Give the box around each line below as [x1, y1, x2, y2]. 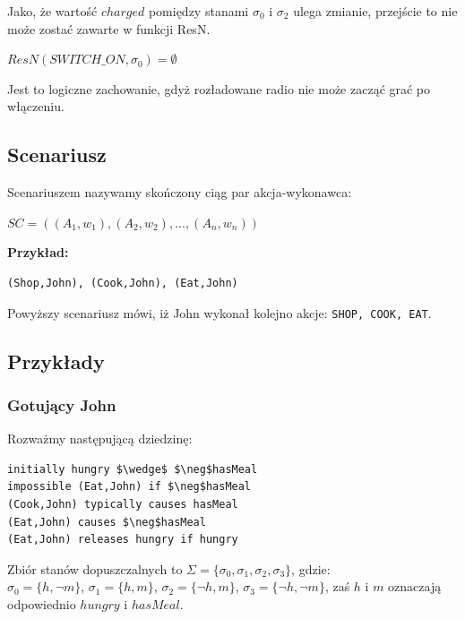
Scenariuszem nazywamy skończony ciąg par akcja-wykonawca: [7, 183, 352, 202]
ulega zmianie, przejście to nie [293, 2, 458, 20]
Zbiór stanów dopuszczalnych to [7, 559, 183, 578]
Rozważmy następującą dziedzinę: [7, 429, 193, 448]
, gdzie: [291, 559, 331, 578]
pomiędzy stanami [148, 2, 249, 20]
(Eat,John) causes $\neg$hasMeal [7, 515, 206, 529]
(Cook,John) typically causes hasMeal [7, 497, 238, 511]
